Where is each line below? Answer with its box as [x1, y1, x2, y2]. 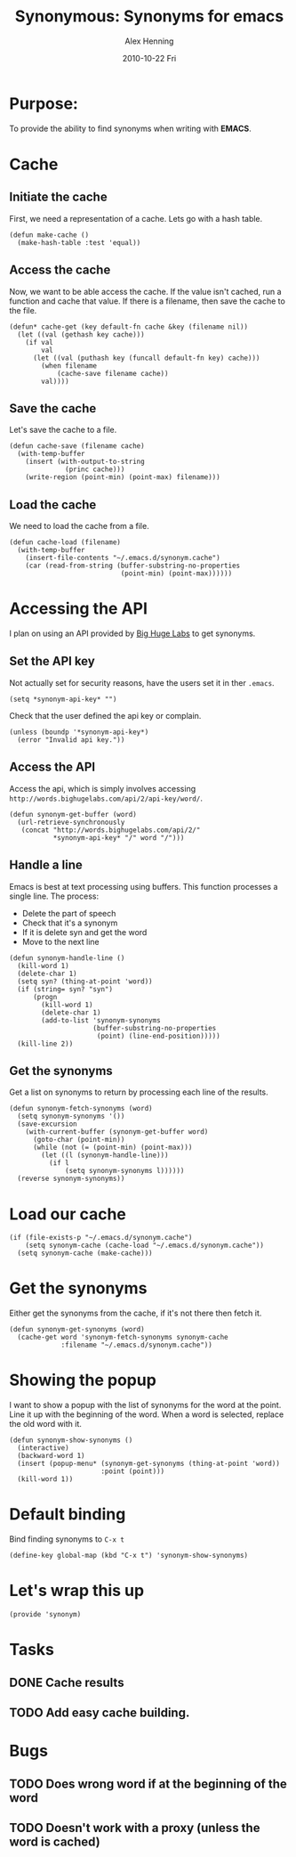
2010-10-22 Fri [122, 53, 177, 63]
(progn [32, 992, 58, 1001]
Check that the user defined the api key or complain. [9, 710, 202, 721]
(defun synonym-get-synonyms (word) [9, 1325, 145, 1334]
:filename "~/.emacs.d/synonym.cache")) [60, 1340, 213, 1350]
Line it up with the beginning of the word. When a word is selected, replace [9, 1409, 284, 1420]
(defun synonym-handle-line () [9, 953, 125, 963]
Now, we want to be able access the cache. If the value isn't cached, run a [9, 286, 282, 297]
